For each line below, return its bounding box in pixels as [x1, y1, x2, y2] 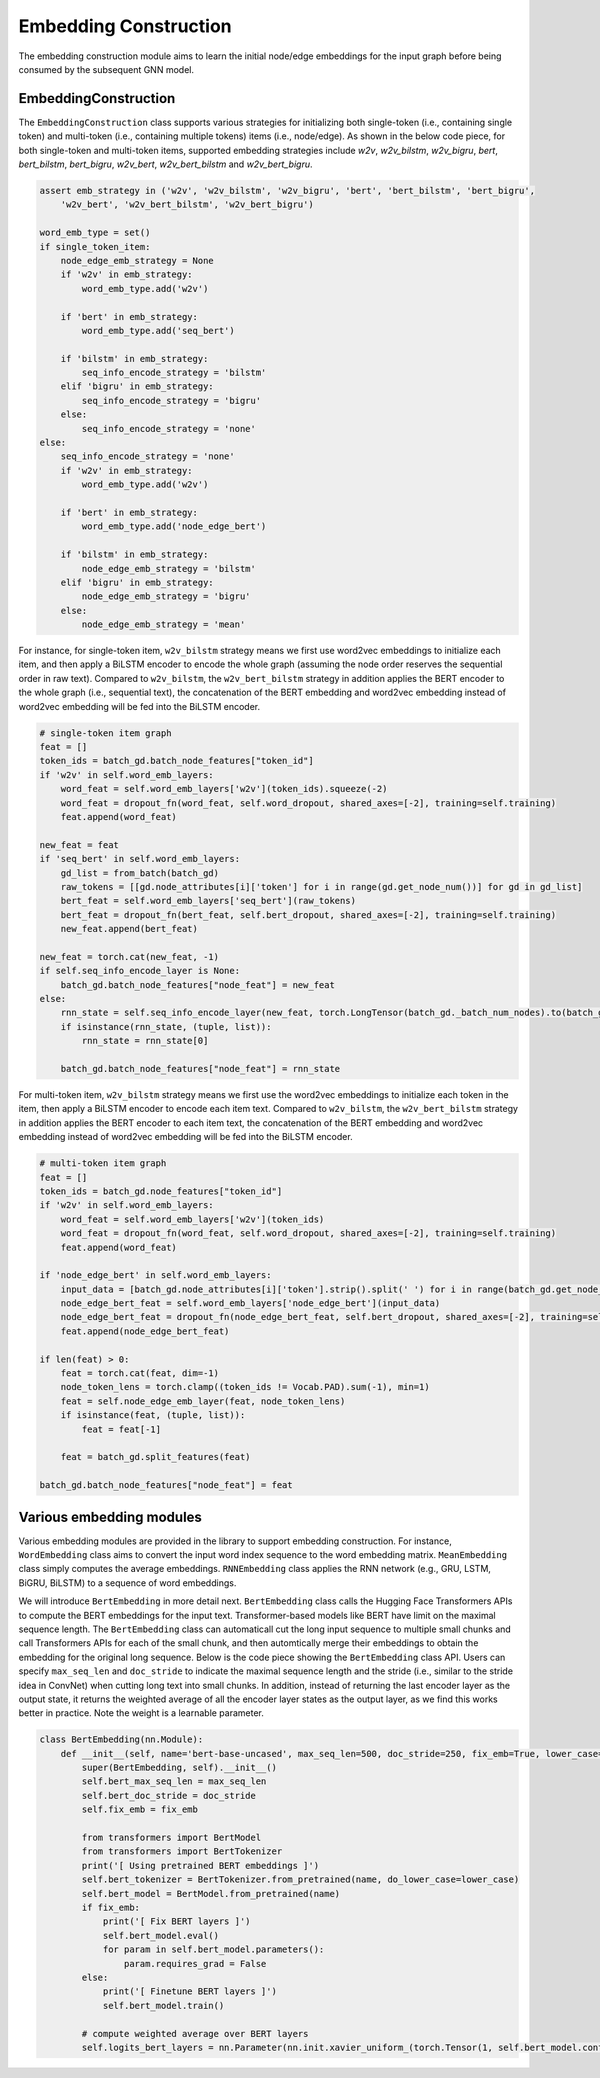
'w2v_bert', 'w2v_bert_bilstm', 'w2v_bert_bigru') [60, 199, 314, 210]
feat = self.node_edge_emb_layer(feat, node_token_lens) [60, 1395, 346, 1407]
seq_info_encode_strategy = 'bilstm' [81, 367, 267, 379]
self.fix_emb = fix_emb [81, 1804, 199, 1815]
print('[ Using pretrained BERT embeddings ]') [81, 1860, 320, 1871]
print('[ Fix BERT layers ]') [102, 1916, 251, 1927]
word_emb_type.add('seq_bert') [81, 325, 235, 336]
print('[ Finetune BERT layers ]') [102, 1986, 277, 1997]
